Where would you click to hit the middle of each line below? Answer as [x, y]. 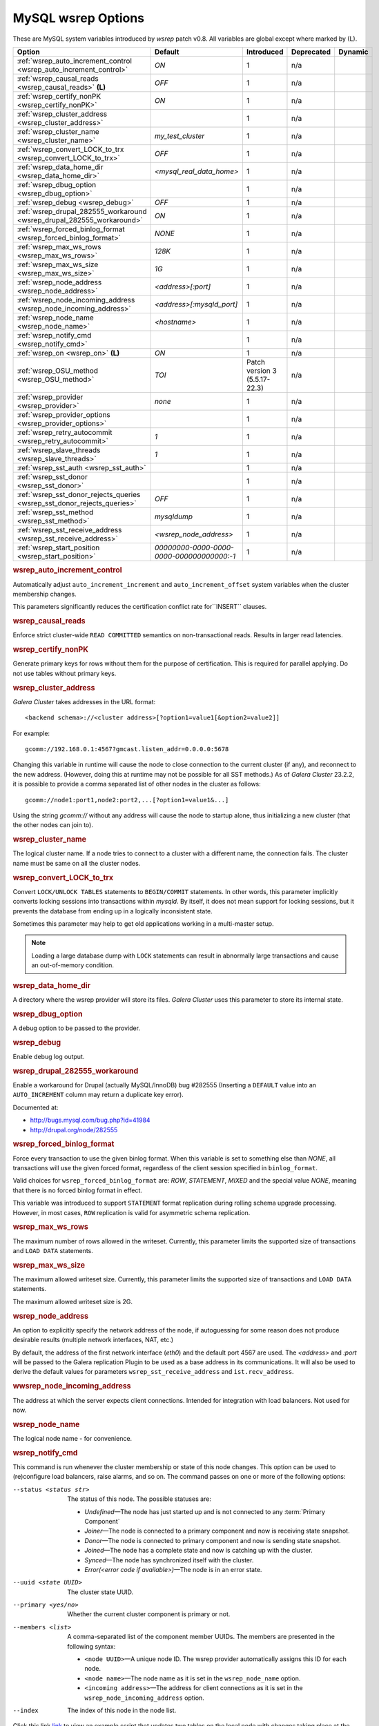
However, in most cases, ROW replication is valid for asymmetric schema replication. [132, 1212]
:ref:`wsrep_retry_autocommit [65, 432]
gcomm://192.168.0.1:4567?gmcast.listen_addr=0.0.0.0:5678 [127, 749]
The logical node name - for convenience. [72, 1438]
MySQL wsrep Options [79, 18]
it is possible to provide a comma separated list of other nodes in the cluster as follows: [137, 784]
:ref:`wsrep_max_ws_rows [59, 246]
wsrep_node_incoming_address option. [145, 1698]
